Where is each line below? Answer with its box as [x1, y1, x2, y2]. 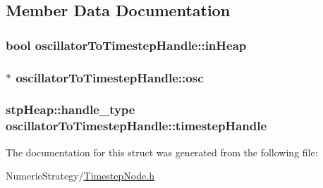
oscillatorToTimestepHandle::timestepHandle [6, 117, 267, 134]
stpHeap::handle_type [6, 101, 135, 118]
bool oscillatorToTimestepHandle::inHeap [6, 36, 247, 54]
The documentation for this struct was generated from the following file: [6, 144, 318, 159]
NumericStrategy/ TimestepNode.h [6, 168, 154, 183]
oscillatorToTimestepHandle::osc [16, 68, 204, 86]
